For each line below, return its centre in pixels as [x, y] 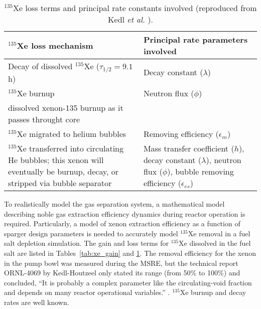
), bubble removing [201, 171]
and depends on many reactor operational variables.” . [87, 292]
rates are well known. [37, 302]
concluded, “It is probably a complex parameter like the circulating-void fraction [128, 282]
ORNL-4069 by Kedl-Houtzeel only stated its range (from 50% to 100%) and [122, 273]
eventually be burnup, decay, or [63, 171]
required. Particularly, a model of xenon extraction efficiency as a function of [122, 223]
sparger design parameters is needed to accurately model [91, 233]
